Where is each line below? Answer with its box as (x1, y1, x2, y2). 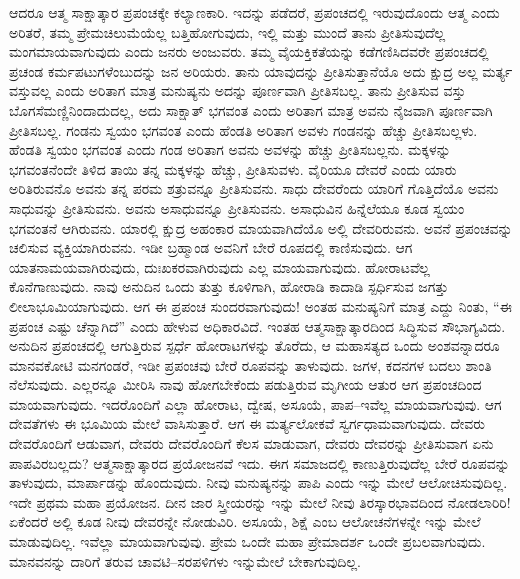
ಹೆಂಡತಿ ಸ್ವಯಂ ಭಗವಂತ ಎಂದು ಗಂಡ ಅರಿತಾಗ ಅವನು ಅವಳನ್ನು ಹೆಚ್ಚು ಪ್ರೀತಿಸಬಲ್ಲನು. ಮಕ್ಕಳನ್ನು (9, 139, 451, 160)
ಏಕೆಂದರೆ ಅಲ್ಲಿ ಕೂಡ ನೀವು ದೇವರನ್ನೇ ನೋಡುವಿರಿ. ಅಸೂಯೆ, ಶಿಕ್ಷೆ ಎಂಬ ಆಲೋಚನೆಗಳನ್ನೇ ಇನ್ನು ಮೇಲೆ (9, 511, 481, 532)
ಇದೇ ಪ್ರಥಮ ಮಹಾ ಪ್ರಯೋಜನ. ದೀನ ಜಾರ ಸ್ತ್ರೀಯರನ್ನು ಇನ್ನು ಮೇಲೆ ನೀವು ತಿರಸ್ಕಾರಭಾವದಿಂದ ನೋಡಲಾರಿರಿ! (9, 491, 511, 512)
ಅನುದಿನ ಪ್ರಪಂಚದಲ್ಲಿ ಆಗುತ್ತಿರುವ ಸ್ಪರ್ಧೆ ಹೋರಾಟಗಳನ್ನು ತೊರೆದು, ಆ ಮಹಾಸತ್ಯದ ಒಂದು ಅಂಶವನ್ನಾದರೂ (9, 335, 500, 356)
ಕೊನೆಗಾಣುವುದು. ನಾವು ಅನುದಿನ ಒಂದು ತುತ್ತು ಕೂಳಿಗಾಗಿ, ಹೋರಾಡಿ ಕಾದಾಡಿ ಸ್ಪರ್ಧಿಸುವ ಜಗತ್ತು (9, 276, 449, 297)
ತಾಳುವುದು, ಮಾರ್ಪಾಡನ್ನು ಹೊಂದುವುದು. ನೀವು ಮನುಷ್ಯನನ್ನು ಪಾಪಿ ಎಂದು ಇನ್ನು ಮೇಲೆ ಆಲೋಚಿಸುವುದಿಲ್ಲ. (9, 472, 508, 493)
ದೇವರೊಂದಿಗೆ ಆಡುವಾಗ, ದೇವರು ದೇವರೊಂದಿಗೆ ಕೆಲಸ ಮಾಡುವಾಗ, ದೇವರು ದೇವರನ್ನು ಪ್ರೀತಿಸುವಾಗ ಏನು (9, 433, 494, 454)
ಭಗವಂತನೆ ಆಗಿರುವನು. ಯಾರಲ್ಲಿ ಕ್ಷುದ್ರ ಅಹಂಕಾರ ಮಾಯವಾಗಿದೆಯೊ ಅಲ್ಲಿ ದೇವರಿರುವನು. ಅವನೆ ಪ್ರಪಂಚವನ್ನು (9, 217, 513, 238)
